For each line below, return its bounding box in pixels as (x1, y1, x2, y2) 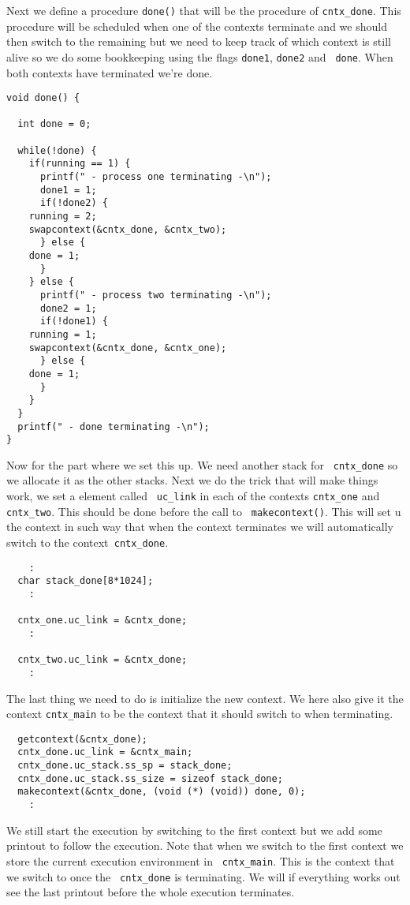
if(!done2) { (39, 197, 108, 209)
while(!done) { (17, 144, 97, 156)
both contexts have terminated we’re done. (6, 64, 213, 80)
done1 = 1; (39, 184, 97, 196)
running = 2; (28, 211, 97, 222)
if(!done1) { (39, 316, 108, 327)
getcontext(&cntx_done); (17, 733, 147, 745)
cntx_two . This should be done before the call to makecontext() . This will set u (6, 503, 401, 519)
